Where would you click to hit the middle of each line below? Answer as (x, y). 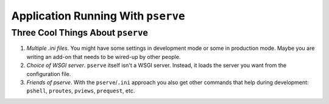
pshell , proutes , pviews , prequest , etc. (81, 91)
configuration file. (49, 74)
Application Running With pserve (98, 16)
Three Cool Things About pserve (80, 33)
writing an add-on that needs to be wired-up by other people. (104, 57)
